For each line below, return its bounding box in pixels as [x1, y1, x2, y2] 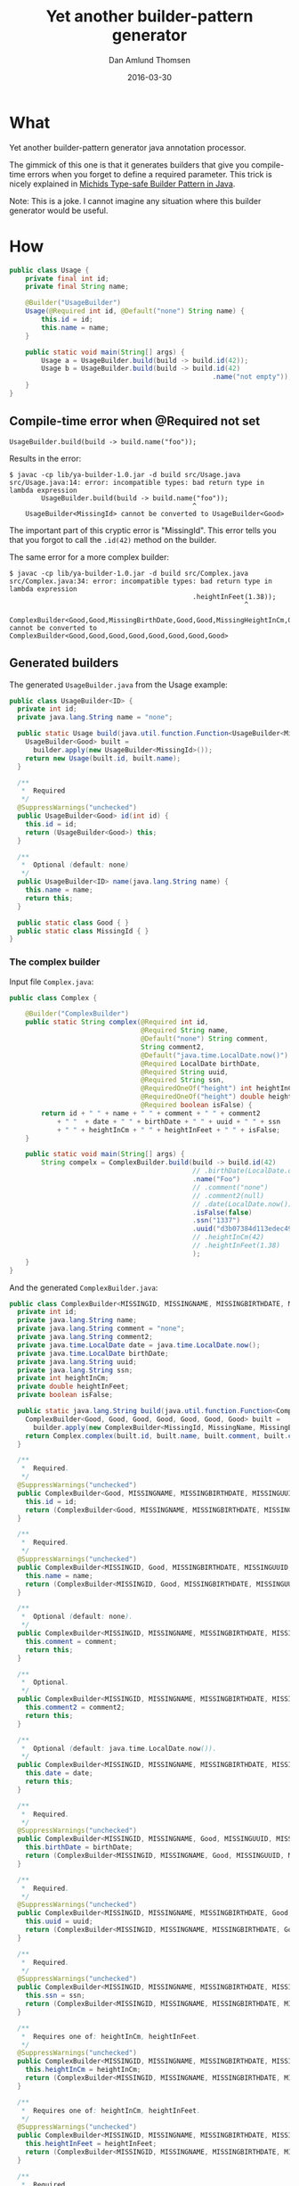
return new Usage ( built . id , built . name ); [25, 753, 181, 763]
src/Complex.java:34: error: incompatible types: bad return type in [9, 577, 273, 586]
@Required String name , [141, 1026, 229, 1035]
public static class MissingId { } [17, 926, 149, 935]
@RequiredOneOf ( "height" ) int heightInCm [141, 1084, 296, 1093]
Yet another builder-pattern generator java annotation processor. [9, 142, 246, 152]
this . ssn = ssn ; [25, 1991, 86, 2001]
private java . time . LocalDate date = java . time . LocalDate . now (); [17, 1340, 261, 1350]
